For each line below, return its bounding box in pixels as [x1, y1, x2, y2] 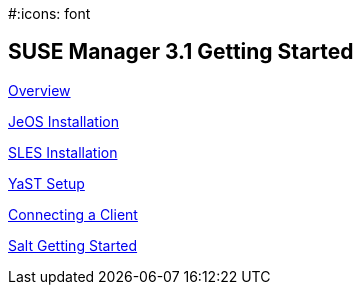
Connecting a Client [8, 205, 138, 223]
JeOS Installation [8, 112, 119, 130]
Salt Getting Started [8, 236, 138, 254]
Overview [8, 81, 71, 99]
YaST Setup [8, 174, 85, 192]
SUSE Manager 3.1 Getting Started [8, 39, 354, 65]
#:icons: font [8, 5, 91, 22]
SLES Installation [8, 143, 118, 161]
